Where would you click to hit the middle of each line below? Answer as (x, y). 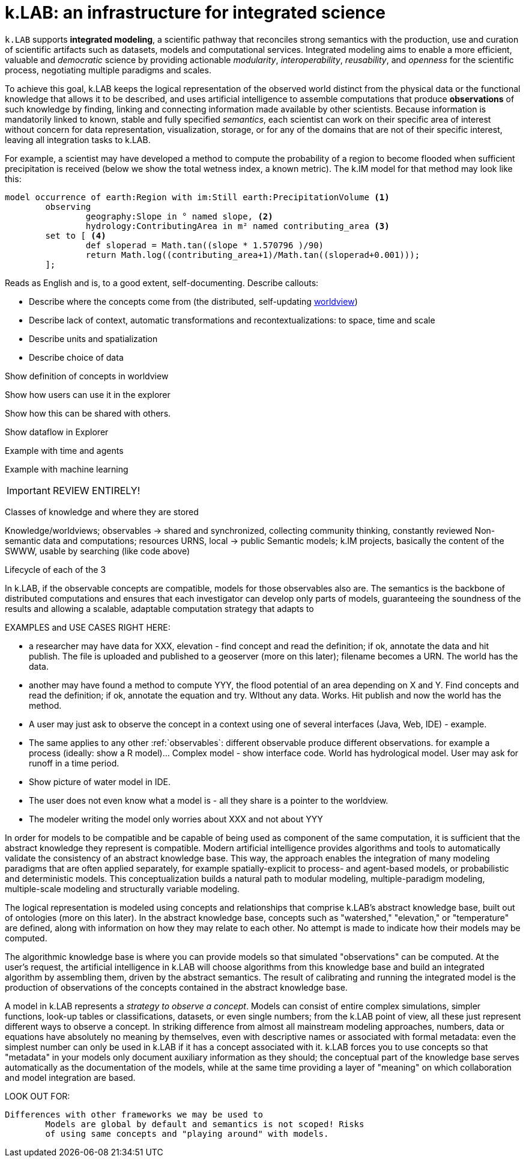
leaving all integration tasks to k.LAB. (78, 139)
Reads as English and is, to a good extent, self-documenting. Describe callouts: (162, 283)
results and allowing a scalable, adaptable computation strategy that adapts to (159, 608)
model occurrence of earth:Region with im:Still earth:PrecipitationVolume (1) (197, 197)
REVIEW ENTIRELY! (96, 490)
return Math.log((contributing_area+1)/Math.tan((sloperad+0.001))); (253, 255)
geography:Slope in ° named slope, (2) (179, 216)
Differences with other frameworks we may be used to (134, 1114)
